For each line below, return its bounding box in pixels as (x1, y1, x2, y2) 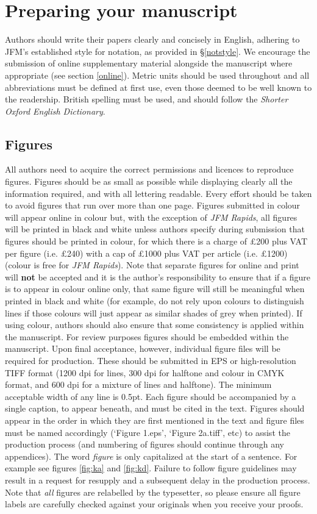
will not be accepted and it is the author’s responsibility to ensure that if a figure (5, 270, 310, 283)
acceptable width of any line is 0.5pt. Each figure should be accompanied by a (5, 390, 296, 402)
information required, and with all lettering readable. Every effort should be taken (5, 187, 312, 199)
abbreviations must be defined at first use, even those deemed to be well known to (5, 80, 312, 93)
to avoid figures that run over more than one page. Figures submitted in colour (5, 199, 301, 212)
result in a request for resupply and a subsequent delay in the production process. (5, 473, 310, 486)
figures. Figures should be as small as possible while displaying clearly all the (5, 175, 293, 188)
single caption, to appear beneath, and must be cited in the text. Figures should (5, 402, 305, 415)
